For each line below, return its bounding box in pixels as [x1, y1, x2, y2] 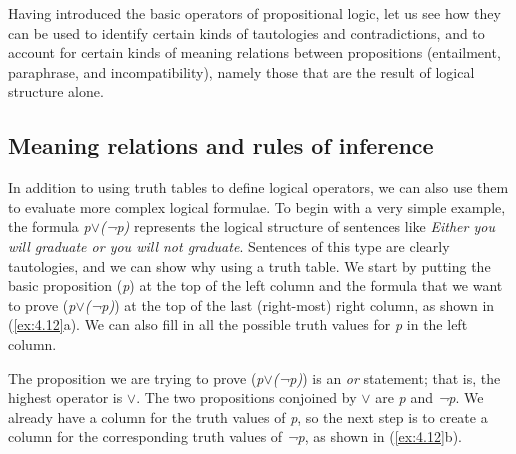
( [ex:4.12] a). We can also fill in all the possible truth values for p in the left [8, 314, 468, 335]
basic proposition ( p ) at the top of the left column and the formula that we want [8, 275, 503, 296]
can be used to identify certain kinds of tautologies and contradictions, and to [8, 22, 485, 43]
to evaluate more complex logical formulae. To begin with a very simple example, [8, 196, 506, 217]
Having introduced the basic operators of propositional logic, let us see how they [8, 3, 501, 23]
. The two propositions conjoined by [136, 387, 357, 408]
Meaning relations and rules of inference [8, 130, 434, 161]
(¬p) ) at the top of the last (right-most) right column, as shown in [84, 294, 495, 315]
